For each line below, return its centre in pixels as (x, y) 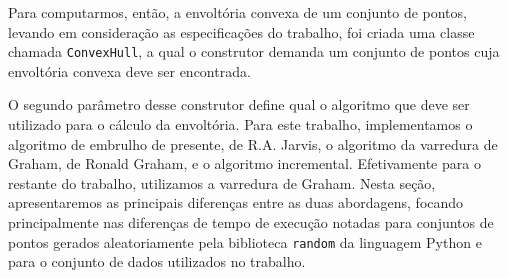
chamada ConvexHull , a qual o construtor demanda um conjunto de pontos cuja (254, 51)
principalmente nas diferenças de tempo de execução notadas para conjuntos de (251, 222)
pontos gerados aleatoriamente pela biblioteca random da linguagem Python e (245, 241)
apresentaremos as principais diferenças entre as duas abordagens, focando (236, 202)
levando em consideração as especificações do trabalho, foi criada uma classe (241, 31)
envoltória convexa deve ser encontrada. (129, 70)
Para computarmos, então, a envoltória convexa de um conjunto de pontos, (237, 12)
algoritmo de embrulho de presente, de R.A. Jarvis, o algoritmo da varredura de (253, 143)
